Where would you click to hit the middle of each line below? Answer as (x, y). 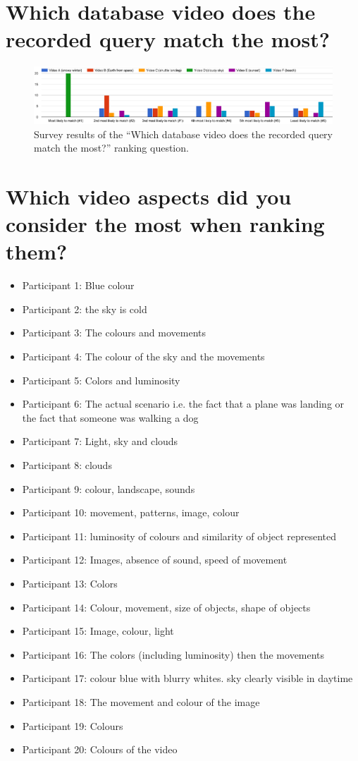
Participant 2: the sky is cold (85, 309)
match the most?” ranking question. (111, 148)
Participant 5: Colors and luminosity (101, 380)
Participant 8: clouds (67, 464)
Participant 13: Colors (70, 583)
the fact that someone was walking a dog (110, 417)
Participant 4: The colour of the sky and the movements (143, 357)
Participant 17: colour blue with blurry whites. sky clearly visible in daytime (187, 678)
